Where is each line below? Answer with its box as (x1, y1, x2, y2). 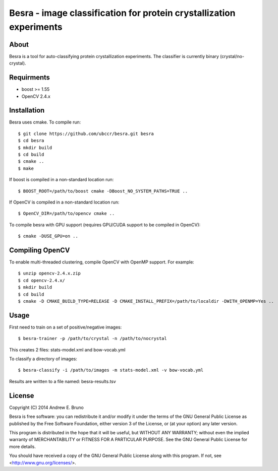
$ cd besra (18, 138, 45, 143)
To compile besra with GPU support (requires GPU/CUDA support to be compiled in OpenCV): (9, 221, 201, 228)
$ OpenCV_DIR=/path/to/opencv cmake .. (18, 211, 115, 216)
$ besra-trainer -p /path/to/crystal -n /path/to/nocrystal (18, 336, 167, 341)
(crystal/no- (220, 53, 245, 59)
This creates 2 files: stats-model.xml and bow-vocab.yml (9, 346, 126, 352)
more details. (9, 443, 36, 449)
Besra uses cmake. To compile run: (9, 119, 81, 125)
